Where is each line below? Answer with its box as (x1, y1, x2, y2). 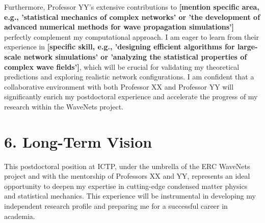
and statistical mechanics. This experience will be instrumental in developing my (4, 190, 256, 201)
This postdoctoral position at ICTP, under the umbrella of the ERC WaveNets (4, 160, 250, 171)
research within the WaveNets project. (4, 101, 123, 111)
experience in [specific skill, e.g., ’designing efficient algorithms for (4, 41, 235, 52)
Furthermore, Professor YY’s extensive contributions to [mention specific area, (4, 2, 259, 12)
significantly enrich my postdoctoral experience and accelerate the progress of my (4, 91, 258, 102)
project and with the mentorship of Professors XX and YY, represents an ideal (4, 171, 250, 181)
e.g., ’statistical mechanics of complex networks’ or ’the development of (4, 11, 260, 22)
